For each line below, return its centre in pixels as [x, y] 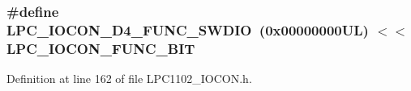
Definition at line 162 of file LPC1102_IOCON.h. [129, 79]
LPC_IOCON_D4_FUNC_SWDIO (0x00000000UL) [188, 29]
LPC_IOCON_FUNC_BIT [101, 48]
